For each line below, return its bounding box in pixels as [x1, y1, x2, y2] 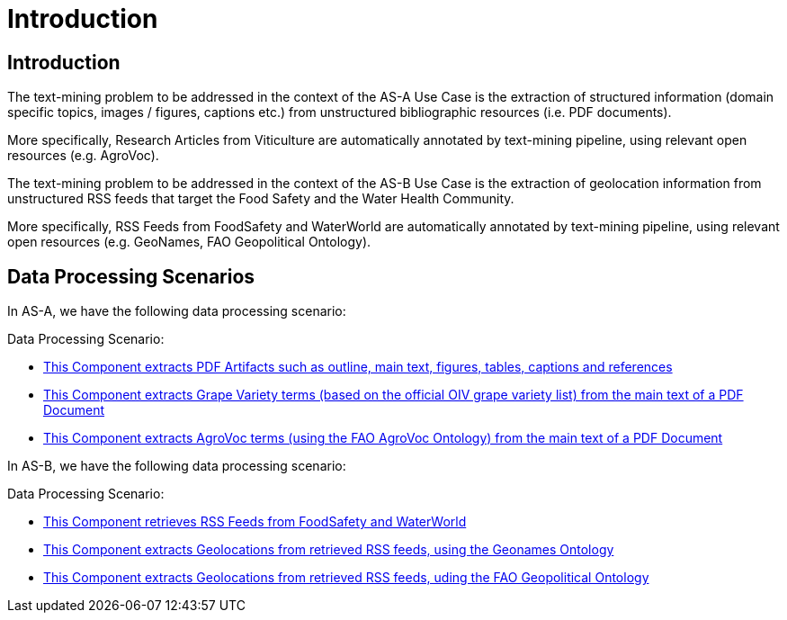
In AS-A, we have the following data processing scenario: [7, 303, 346, 319]
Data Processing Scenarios [7, 265, 255, 288]
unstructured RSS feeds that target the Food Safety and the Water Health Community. [7, 191, 514, 207]
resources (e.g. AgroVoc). [7, 148, 159, 164]
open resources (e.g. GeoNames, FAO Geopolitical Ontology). [7, 234, 371, 250]
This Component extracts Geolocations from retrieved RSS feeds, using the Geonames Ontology [43, 542, 614, 558]
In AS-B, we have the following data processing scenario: [7, 458, 346, 474]
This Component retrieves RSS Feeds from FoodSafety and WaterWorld [43, 514, 467, 530]
